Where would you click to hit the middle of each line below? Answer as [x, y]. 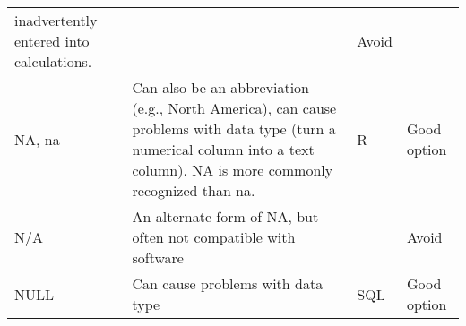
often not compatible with [214, 237]
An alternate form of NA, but [225, 216]
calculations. [53, 61]
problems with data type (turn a [234, 129]
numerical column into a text [223, 149]
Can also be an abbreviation [221, 87]
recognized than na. [194, 190]
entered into [52, 41]
